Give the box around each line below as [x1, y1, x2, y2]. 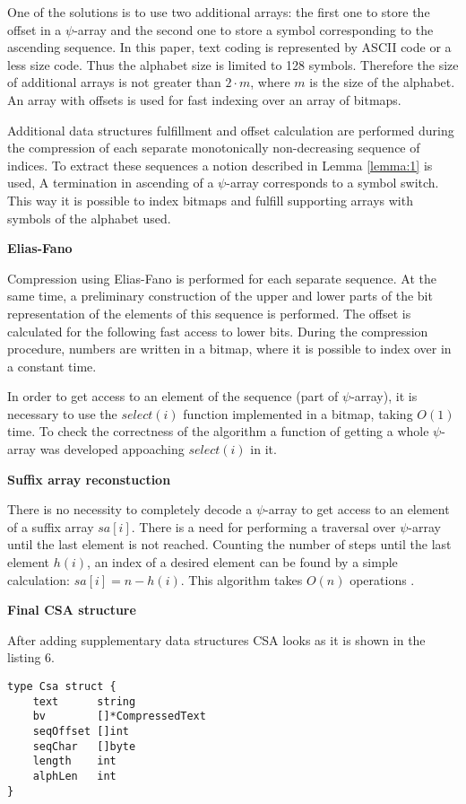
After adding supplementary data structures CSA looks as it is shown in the [7, 630, 426, 649]
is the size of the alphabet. [309, 73, 455, 92]
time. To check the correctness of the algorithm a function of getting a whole [7, 422, 429, 441]
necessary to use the [7, 404, 117, 423]
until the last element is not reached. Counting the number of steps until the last [7, 535, 452, 554]
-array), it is [350, 387, 418, 406]
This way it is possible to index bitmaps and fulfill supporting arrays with [7, 190, 413, 209]
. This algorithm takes [180, 570, 303, 589]
